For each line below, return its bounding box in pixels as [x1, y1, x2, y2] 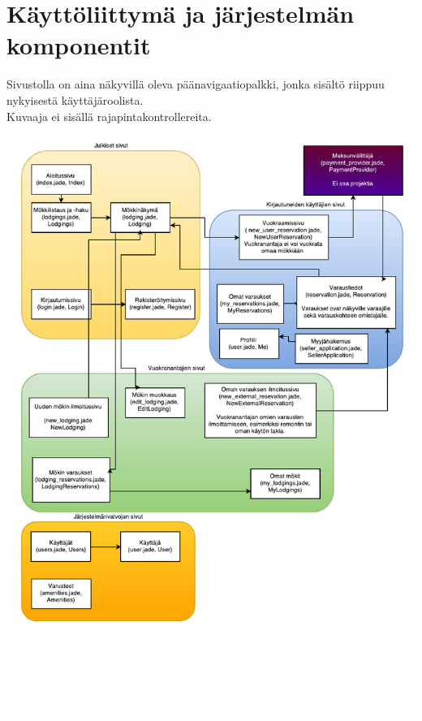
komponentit [6, 28, 151, 62]
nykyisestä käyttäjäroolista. [6, 91, 144, 108]
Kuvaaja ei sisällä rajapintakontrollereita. [6, 107, 212, 124]
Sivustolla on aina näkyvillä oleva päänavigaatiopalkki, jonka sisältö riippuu [6, 76, 385, 93]
